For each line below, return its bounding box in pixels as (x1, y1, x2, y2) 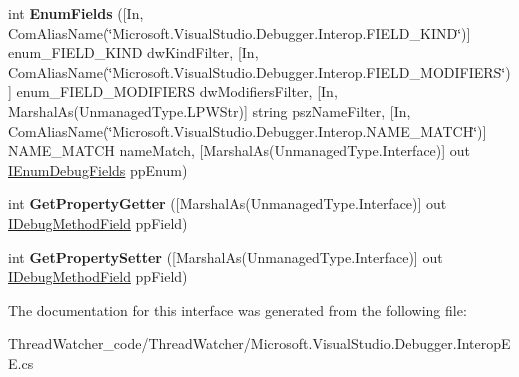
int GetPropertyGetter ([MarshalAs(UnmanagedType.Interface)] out (8, 193, 447, 214)
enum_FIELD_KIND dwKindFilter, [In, (8, 42, 259, 63)
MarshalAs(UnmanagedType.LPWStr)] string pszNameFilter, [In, (8, 100, 411, 121)
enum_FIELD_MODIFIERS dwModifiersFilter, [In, (16, 81, 338, 102)
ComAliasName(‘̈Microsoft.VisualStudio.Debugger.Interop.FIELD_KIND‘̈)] (8, 22, 471, 43)
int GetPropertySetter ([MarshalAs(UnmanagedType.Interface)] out (8, 246, 443, 267)
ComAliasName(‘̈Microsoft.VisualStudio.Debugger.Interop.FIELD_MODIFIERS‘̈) (8, 61, 511, 82)
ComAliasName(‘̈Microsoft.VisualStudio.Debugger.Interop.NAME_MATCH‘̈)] (8, 120, 487, 141)
